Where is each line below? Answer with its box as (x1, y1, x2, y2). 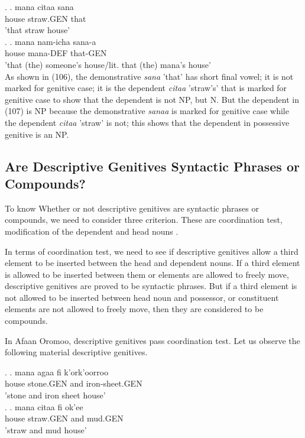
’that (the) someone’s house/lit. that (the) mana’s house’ (5, 58, 211, 70)
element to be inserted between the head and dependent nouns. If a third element (5, 257, 300, 269)
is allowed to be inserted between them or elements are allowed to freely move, (5, 268, 289, 280)
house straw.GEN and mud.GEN (5, 412, 124, 424)
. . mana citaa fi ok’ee (5, 400, 83, 413)
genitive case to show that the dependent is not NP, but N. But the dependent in (5, 93, 300, 105)
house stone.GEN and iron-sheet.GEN (5, 377, 142, 390)
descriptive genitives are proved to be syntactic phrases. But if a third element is (5, 280, 297, 292)
